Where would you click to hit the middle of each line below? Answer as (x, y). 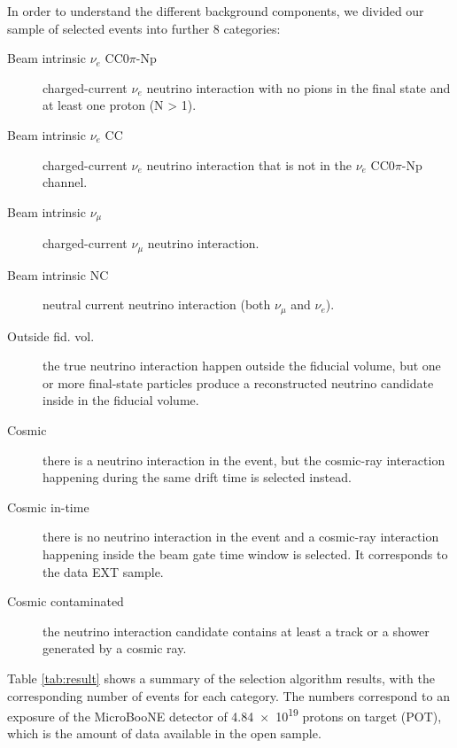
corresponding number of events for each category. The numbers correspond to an (228, 695)
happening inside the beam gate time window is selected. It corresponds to (245, 554)
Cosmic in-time (48, 506)
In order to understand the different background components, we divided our (216, 11)
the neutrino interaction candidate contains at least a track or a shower (236, 631)
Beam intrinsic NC (58, 274)
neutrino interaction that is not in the (249, 164)
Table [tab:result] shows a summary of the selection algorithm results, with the (221, 678)
